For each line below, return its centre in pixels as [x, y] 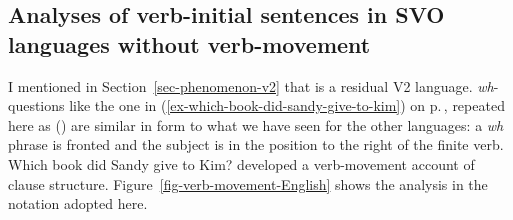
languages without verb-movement [189, 43]
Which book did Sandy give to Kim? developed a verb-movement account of [241, 163]
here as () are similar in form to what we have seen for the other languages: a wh [256, 124]
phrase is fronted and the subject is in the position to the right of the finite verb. [256, 144]
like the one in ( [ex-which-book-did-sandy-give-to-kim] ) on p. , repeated [287, 105]
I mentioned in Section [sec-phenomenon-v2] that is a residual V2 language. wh [251, 85]
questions [36, 105]
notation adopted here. [78, 203]
